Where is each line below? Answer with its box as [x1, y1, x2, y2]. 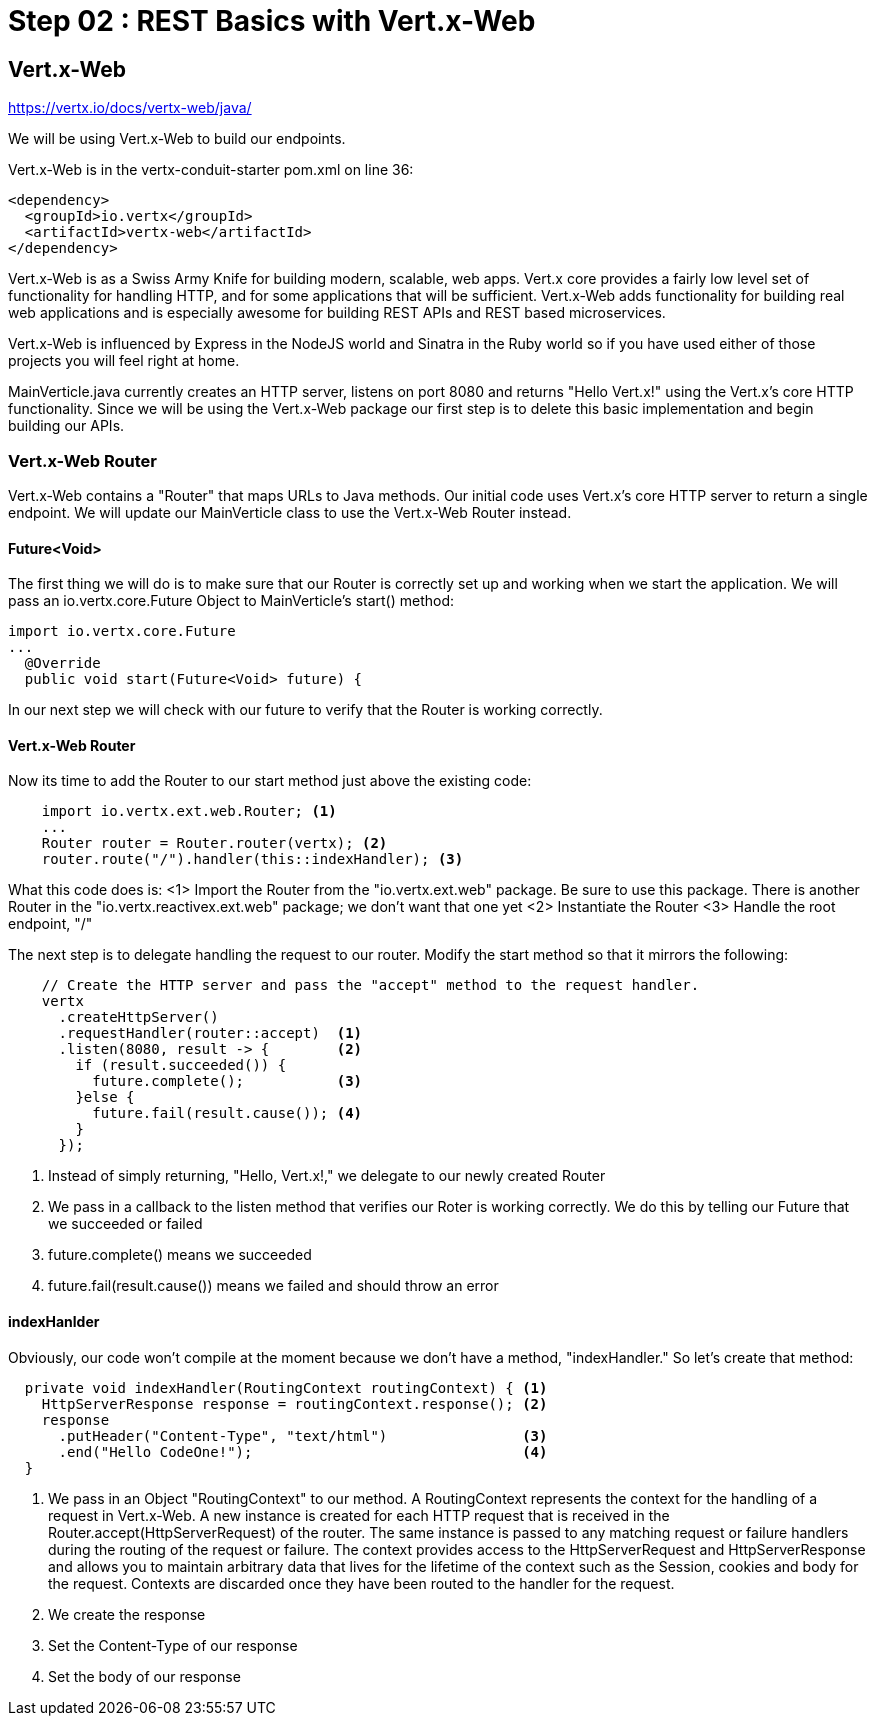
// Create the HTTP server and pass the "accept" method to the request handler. [41, 977, 700, 994]
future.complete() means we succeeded [48, 1246, 312, 1264]
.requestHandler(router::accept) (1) [58, 1025, 363, 1042]
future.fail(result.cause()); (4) [92, 1105, 363, 1122]
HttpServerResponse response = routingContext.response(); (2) [41, 1395, 548, 1412]
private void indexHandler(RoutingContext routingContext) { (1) [24, 1379, 548, 1396]
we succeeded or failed [48, 1215, 203, 1233]
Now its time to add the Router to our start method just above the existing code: [8, 772, 532, 790]
